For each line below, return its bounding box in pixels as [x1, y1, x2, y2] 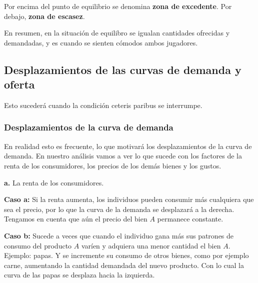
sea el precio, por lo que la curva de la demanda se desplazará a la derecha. [4, 203, 234, 214]
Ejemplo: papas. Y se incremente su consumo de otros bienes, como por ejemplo [4, 250, 249, 260]
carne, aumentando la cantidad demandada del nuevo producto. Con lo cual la [4, 259, 244, 270]
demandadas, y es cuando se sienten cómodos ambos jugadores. [4, 37, 198, 47]
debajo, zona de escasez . [4, 10, 85, 21]
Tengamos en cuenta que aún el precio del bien [4, 213, 147, 224]
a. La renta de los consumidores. [4, 177, 104, 187]
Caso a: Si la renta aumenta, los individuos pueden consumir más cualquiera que [4, 194, 254, 204]
